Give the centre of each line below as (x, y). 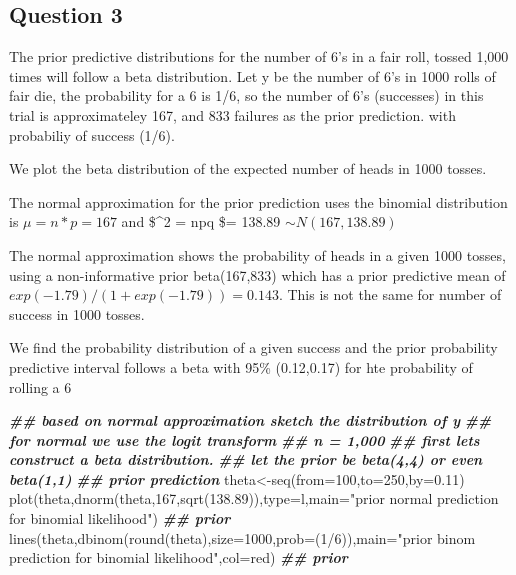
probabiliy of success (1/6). (92, 134)
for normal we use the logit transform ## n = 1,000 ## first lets (244, 439)
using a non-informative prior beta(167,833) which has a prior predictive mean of (257, 274)
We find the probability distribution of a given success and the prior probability (253, 347)
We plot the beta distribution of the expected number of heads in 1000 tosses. (248, 168)
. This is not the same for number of (390, 294)
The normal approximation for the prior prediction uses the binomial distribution (258, 201)
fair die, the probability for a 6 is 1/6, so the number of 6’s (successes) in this (246, 95)
